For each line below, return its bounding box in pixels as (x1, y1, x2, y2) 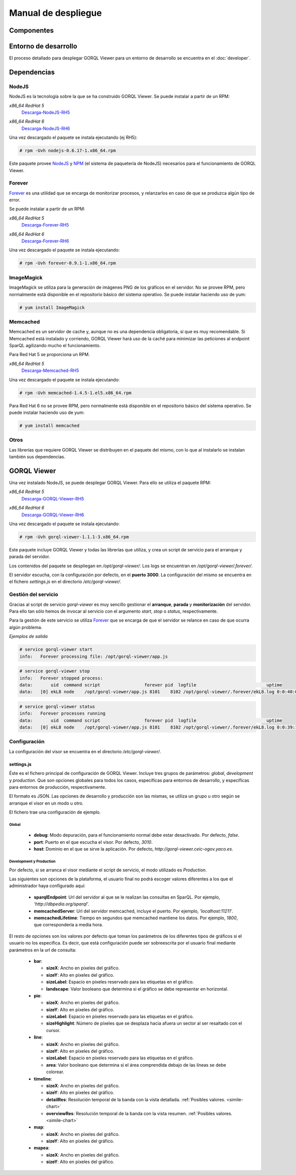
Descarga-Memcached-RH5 (21, 367, 79, 373)
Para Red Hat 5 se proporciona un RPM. (9, 352, 90, 358)
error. (9, 197, 21, 203)
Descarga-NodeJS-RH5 (21, 109, 70, 116)
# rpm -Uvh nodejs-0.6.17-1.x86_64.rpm (19, 148, 116, 153)
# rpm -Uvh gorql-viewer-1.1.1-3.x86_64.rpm (19, 534, 129, 540)
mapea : (34, 1145, 50, 1151)
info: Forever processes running (19, 711, 106, 717)
